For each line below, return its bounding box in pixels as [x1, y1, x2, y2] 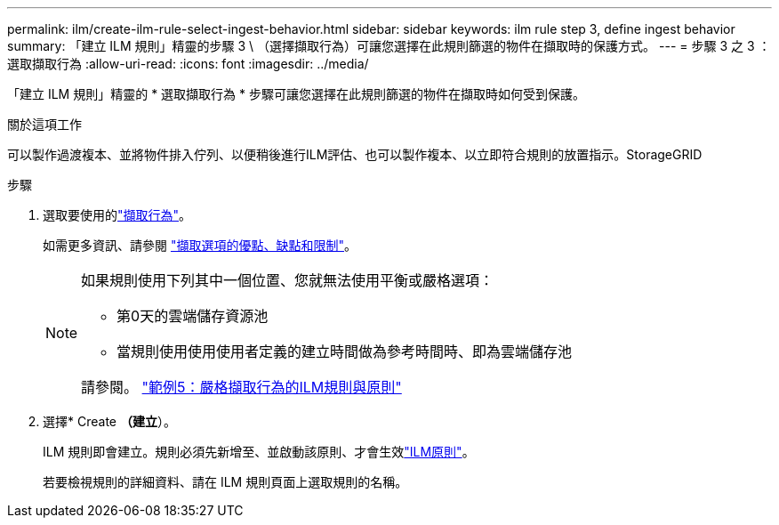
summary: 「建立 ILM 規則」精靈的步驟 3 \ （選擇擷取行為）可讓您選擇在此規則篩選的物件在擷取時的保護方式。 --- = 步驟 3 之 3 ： [7, 38, 771, 53]
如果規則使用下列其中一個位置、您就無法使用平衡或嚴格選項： [81, 271, 494, 289]
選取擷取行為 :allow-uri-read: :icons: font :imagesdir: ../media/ [7, 56, 369, 71]
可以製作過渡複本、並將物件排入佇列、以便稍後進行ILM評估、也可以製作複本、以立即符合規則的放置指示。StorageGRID [7, 147, 703, 162]
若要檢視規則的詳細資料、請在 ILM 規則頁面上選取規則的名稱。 [43, 474, 408, 489]
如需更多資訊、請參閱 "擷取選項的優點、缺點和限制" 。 [43, 238, 357, 253]
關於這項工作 [7, 117, 82, 132]
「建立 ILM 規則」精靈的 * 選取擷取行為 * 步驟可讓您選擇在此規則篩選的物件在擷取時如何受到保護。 [7, 86, 585, 101]
